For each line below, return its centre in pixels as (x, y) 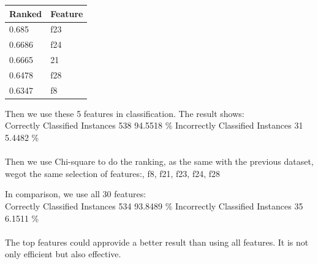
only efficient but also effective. (63, 254)
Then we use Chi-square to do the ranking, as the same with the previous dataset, (159, 161)
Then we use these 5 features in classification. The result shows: (125, 113)
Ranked (26, 13)
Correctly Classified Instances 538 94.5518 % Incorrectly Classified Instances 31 (154, 125)
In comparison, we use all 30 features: (76, 194)
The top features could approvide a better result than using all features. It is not (157, 242)
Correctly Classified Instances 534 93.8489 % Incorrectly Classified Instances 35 (154, 206)
